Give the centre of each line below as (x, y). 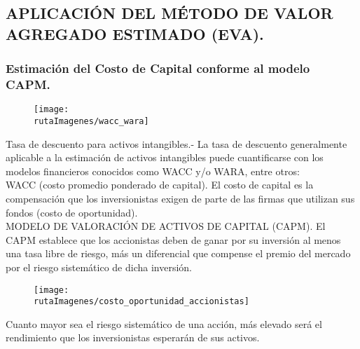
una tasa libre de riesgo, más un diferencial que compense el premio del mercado (178, 253)
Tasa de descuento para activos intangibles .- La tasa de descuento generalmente (176, 143)
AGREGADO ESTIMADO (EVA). (135, 33)
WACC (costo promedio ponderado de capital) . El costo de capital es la (160, 185)
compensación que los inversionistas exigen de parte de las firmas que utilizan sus (180, 198)
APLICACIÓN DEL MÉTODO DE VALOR (169, 13)
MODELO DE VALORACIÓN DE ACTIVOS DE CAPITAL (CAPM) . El (166, 226)
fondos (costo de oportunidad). (72, 212)
